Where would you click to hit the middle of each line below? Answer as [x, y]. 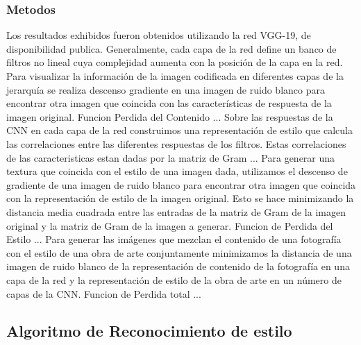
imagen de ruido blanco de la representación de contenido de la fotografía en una [178, 266]
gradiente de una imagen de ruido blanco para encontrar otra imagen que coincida [181, 184]
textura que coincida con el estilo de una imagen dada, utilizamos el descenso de [177, 171]
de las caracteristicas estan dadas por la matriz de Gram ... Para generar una [171, 157]
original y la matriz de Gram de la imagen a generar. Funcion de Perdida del [170, 225]
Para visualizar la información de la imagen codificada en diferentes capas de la [175, 76]
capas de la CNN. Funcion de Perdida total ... [104, 293]
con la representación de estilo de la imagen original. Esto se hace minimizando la [180, 198]
